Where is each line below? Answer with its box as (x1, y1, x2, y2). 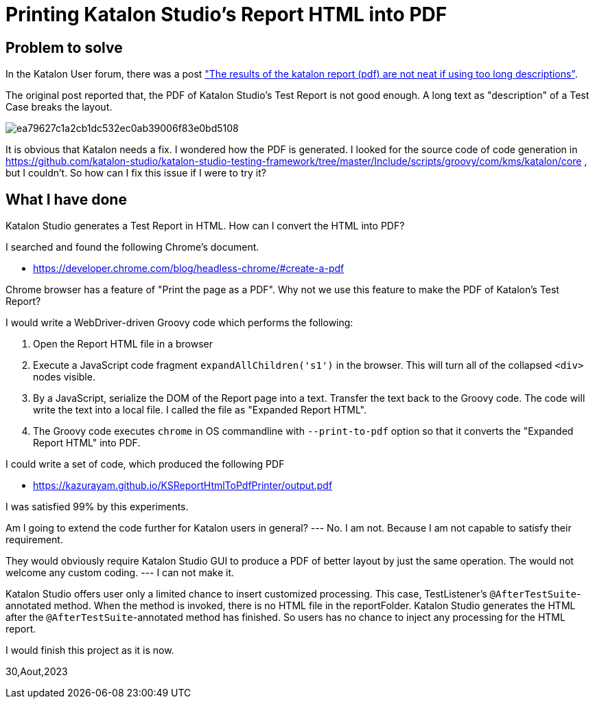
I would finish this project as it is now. (5, 644, 174, 657)
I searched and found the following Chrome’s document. (5, 241, 259, 253)
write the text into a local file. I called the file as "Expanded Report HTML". (33, 404, 367, 416)
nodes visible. (33, 371, 95, 383)
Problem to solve (5, 38, 123, 56)
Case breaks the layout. (5, 101, 113, 113)
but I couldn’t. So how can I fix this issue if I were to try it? (5, 167, 266, 179)
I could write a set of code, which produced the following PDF (5, 458, 285, 470)
